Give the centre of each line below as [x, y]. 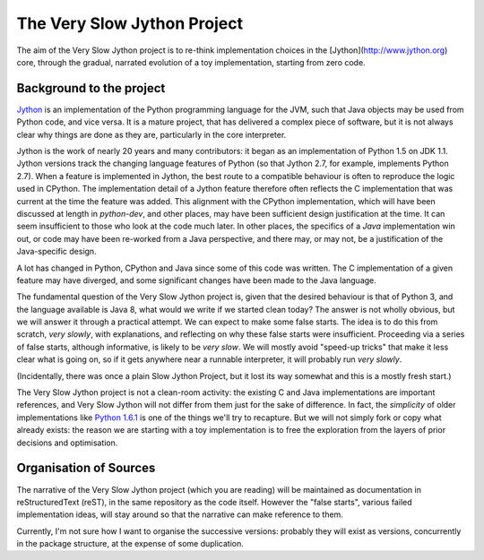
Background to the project [91, 88]
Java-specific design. [57, 252]
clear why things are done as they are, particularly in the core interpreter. [151, 134]
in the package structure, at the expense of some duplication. [130, 544]
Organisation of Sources [86, 468]
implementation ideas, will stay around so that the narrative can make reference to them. [180, 514]
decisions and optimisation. [67, 443]
